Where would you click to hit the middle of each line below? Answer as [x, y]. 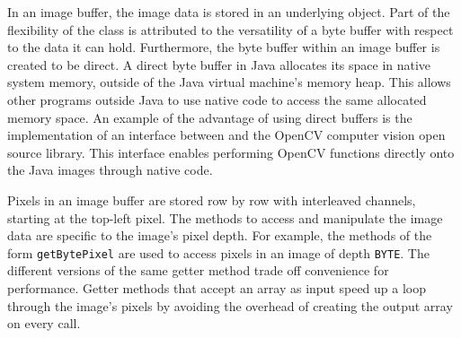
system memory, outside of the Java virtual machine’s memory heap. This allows [229, 82]
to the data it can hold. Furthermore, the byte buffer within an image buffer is [224, 47]
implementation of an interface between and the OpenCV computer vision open [226, 135]
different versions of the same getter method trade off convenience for [198, 270]
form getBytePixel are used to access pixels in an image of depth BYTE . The [218, 252]
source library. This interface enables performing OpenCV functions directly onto [231, 152]
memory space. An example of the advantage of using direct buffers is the [210, 117]
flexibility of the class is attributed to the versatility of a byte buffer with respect [230, 29]
